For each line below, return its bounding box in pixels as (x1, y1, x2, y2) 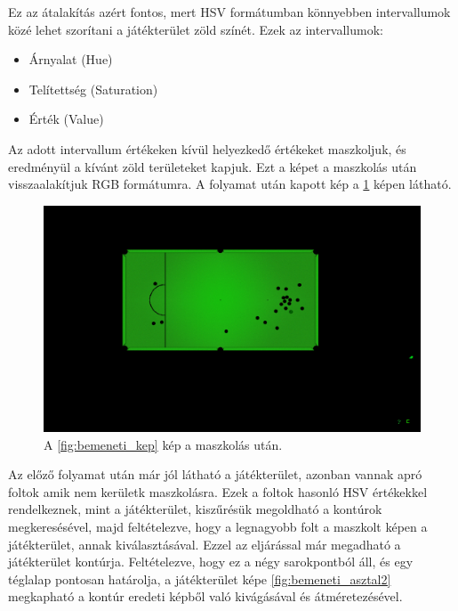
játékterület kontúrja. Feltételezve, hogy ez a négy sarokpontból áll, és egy (8, 552, 414, 571)
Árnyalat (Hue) (28, 50, 113, 69)
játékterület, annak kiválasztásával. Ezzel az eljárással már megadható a (8, 534, 401, 553)
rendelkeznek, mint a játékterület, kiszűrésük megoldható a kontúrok (8, 500, 382, 518)
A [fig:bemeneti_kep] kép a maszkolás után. (44, 435, 283, 453)
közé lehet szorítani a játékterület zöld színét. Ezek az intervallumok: (8, 20, 383, 38)
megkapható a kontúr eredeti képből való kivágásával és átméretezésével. (8, 587, 403, 606)
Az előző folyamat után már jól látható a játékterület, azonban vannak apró (8, 465, 422, 484)
